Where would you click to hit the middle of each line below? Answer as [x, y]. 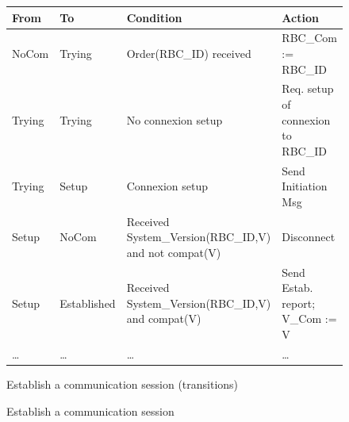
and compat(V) [164, 318]
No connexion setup [174, 119]
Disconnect [309, 237]
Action [300, 17]
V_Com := [309, 318]
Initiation [305, 186]
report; [299, 303]
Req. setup [308, 88]
